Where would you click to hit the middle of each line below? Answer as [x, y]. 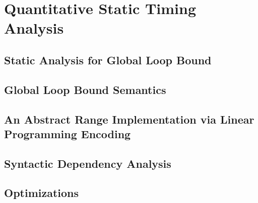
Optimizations [42, 193]
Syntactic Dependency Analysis [88, 163]
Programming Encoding [68, 133]
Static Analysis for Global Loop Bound [108, 60]
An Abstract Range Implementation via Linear [129, 119]
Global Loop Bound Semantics [85, 89]
